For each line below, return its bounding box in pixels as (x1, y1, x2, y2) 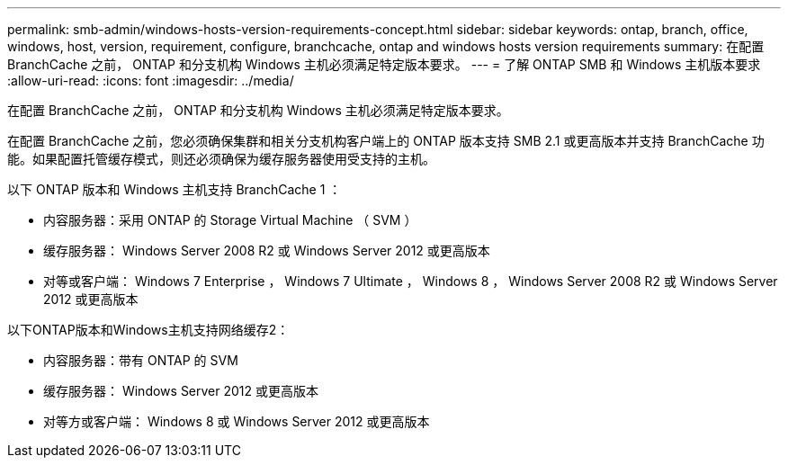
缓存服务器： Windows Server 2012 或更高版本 (43, 383, 319, 398)
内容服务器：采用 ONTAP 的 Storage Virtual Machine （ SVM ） (43, 212, 417, 228)
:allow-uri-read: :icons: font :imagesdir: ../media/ (7, 73, 294, 88)
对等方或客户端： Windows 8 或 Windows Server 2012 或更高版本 (43, 414, 430, 429)
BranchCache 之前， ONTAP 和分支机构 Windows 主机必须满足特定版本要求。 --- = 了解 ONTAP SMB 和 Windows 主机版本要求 (7, 57, 761, 72)
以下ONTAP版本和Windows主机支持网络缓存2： (7, 322, 290, 337)
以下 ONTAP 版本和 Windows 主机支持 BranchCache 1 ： (7, 182, 342, 197)
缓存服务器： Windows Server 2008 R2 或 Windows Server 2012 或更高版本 (43, 243, 490, 258)
